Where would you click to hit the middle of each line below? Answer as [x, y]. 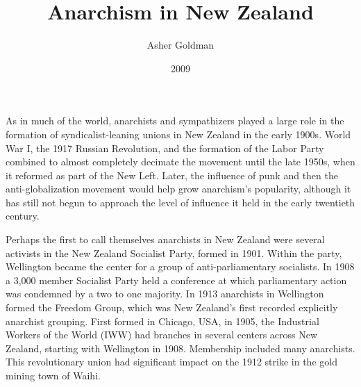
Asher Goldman [180, 45]
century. [23, 216]
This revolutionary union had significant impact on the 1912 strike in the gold [171, 362]
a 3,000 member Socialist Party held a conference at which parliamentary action [176, 280]
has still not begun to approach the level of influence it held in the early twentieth [180, 202]
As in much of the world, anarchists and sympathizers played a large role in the [175, 121]
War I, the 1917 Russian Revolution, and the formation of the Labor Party [165, 148]
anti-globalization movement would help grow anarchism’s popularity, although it [178, 189]
